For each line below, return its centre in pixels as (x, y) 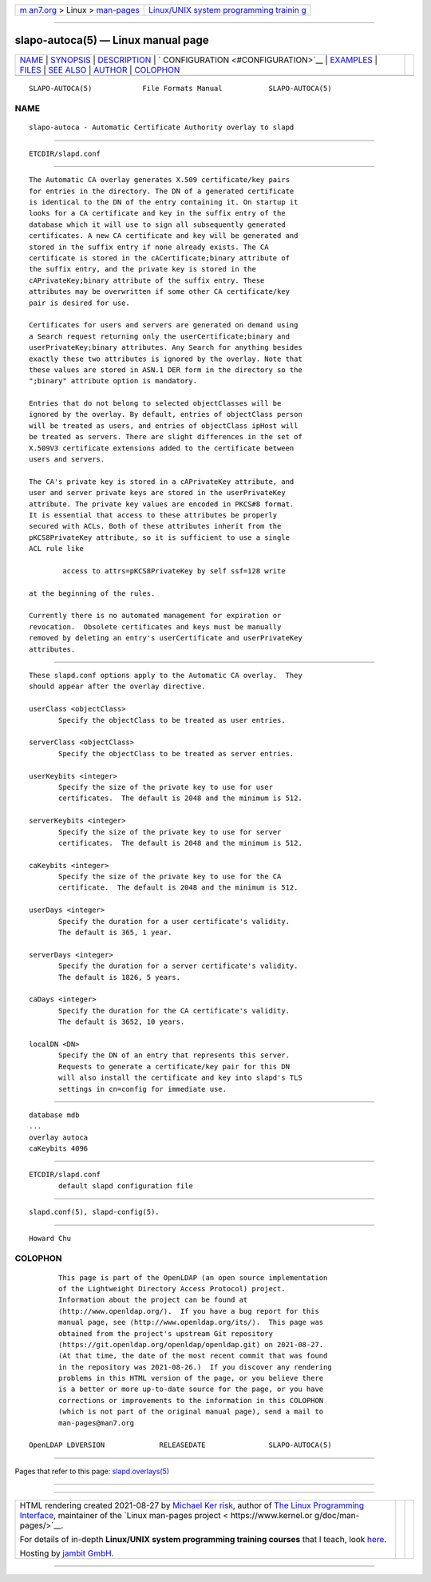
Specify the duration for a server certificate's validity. (178, 966)
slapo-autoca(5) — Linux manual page (112, 40)
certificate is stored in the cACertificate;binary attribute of (160, 258)
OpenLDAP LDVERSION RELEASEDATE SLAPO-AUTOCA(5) (180, 1445)
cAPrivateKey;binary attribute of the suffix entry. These (147, 280)
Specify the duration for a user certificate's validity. (174, 921)
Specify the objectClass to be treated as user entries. (172, 720)
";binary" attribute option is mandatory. (113, 381)
